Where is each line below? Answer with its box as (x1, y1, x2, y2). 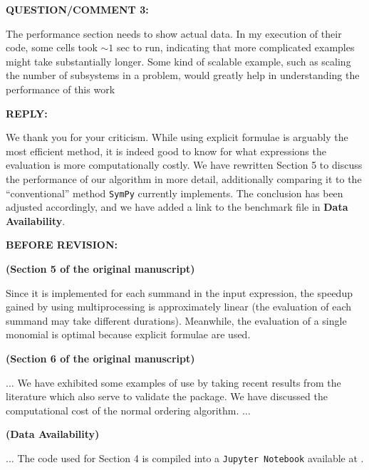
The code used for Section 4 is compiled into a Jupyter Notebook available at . (17, 450, 364, 465)
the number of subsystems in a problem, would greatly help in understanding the (6, 68, 360, 83)
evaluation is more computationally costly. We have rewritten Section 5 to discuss (6, 157, 363, 172)
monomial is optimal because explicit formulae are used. (6, 327, 251, 342)
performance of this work (6, 81, 115, 96)
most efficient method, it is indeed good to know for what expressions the (6, 143, 326, 158)
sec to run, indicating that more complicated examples (117, 40, 355, 55)
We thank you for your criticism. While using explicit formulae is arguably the (6, 130, 348, 145)
